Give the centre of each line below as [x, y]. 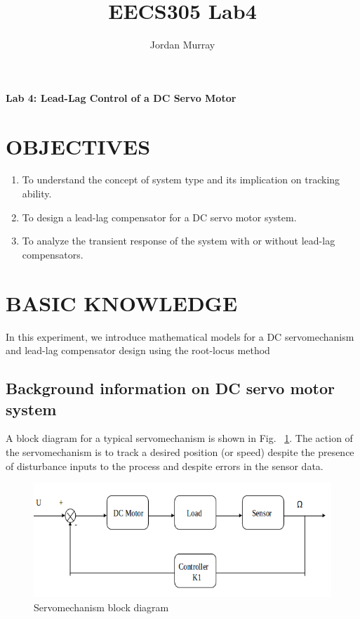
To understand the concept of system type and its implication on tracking [181, 180]
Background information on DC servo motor [171, 388]
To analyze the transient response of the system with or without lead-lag [179, 241]
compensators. [53, 254]
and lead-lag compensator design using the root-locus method [138, 350]
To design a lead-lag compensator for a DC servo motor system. [159, 217]
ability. [37, 194]
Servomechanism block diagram [101, 607]
